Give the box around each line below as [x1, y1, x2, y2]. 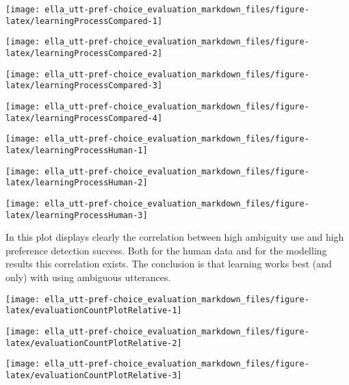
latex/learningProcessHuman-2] [5, 178, 148, 188]
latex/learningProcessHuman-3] [5, 210, 148, 220]
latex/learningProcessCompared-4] [5, 113, 163, 123]
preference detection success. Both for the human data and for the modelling [5, 243, 327, 257]
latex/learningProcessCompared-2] [5, 48, 163, 58]
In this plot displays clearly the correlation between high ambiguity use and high [5, 230, 344, 244]
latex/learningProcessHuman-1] [5, 145, 148, 155]
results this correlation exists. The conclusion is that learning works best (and [5, 256, 332, 271]
